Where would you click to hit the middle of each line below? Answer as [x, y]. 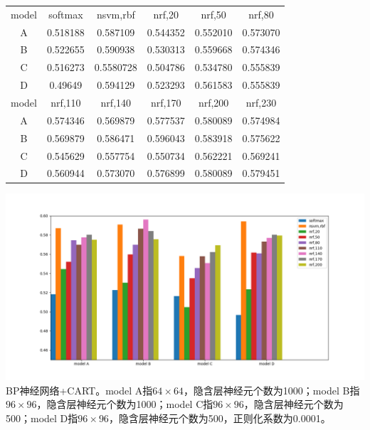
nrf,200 [213, 102]
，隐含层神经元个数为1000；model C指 [125, 404]
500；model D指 [42, 418]
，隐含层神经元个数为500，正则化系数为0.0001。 [220, 418]
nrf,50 [213, 14]
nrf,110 [66, 102]
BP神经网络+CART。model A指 [79, 390]
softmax [66, 14]
